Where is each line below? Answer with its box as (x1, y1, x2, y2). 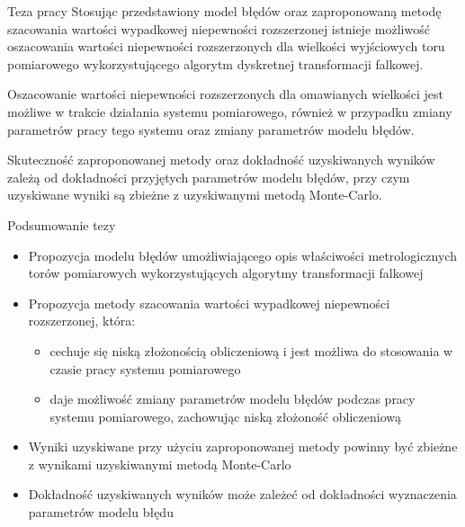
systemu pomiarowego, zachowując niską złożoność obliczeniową (49, 406, 401, 425)
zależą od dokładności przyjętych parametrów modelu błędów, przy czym (7, 167, 410, 186)
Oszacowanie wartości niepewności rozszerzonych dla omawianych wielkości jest (7, 85, 444, 103)
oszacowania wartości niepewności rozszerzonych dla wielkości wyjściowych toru (7, 37, 445, 56)
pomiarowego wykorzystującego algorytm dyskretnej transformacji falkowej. (7, 54, 424, 73)
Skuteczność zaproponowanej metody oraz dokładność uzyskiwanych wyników (7, 150, 435, 169)
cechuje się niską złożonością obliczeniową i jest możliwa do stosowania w (49, 341, 453, 360)
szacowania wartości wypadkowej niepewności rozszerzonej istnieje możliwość (7, 19, 430, 38)
